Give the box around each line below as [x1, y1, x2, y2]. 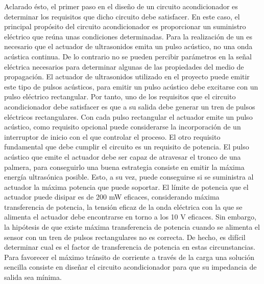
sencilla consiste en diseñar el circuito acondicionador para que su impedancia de [4, 261, 257, 272]
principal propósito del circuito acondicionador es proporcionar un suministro [4, 21, 246, 32]
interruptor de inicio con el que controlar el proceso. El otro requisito [4, 131, 221, 142]
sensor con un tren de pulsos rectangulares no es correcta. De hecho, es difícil [4, 231, 246, 242]
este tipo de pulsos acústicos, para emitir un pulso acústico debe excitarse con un [4, 81, 258, 92]
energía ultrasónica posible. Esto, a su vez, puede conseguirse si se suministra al [4, 171, 254, 182]
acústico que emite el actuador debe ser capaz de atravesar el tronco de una [4, 151, 241, 162]
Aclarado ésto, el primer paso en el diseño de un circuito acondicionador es [4, 1, 238, 11]
